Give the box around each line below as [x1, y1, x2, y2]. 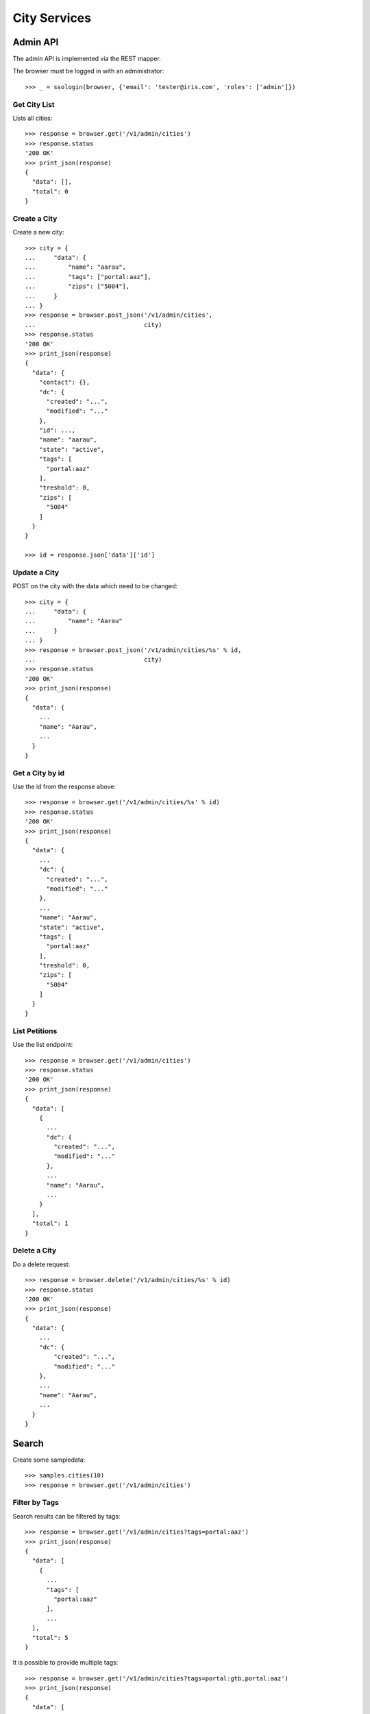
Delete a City [12, 1246, 57, 1255]
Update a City [12, 568, 60, 577]
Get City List [12, 99, 55, 109]
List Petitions [12, 1026, 58, 1035]
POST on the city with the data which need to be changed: [12, 582, 178, 590]
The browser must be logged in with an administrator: [12, 67, 164, 75]
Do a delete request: [12, 1260, 71, 1268]
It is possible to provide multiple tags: [12, 1658, 119, 1667]
